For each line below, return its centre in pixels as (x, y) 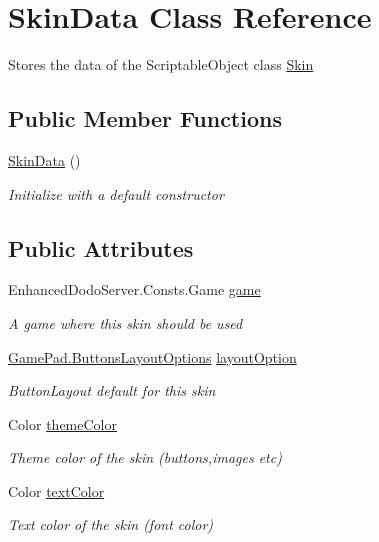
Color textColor (56, 490)
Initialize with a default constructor (116, 193)
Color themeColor (62, 423)
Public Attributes (101, 247)
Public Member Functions (145, 118)
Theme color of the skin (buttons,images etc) (145, 457)
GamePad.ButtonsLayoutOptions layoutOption (152, 356)
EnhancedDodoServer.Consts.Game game (134, 289)
